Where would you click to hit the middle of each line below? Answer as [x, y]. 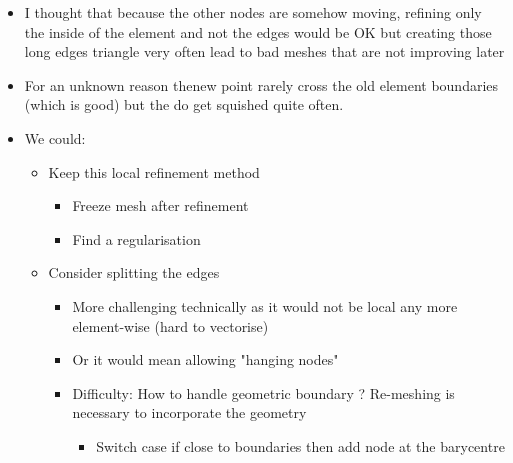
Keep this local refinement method [154, 171]
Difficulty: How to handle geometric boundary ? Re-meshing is [263, 392]
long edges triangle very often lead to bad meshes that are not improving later [264, 51]
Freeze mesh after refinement [160, 205]
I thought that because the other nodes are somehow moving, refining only [253, 12]
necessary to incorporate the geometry [189, 412]
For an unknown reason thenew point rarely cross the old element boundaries [261, 84]
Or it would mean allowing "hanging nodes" [205, 359]
